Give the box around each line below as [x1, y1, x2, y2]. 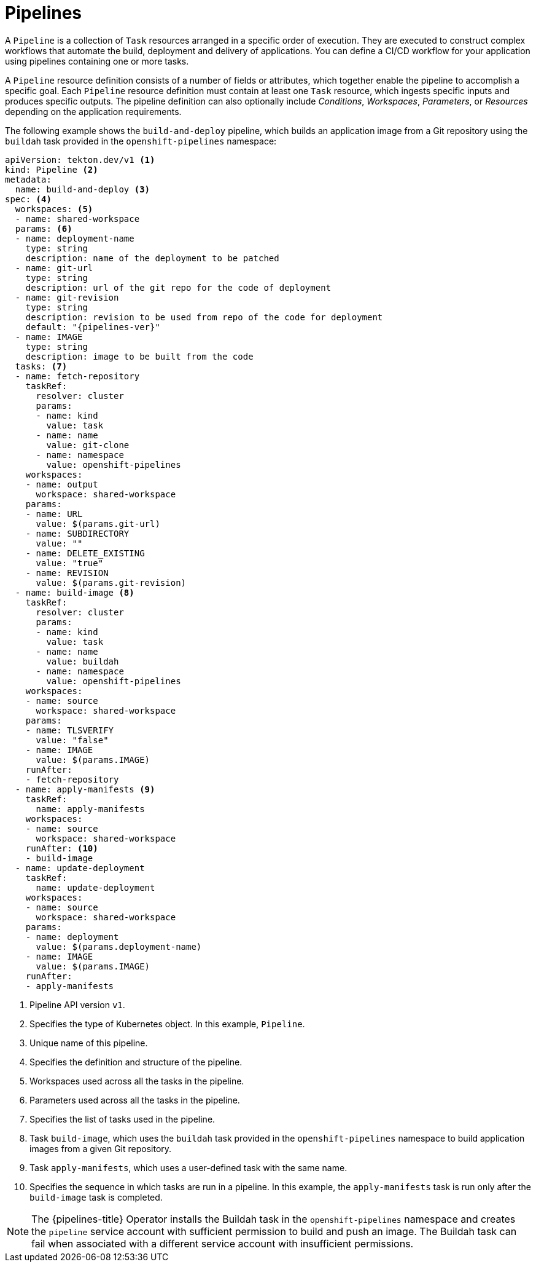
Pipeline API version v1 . [29, 999, 125, 1010]
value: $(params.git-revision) [36, 577, 187, 588]
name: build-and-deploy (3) [15, 184, 150, 194]
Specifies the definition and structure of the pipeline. [29, 1056, 243, 1067]
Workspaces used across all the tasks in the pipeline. [29, 1075, 244, 1086]
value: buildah [46, 656, 119, 666]
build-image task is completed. [29, 1191, 163, 1202]
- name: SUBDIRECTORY [25, 528, 130, 539]
